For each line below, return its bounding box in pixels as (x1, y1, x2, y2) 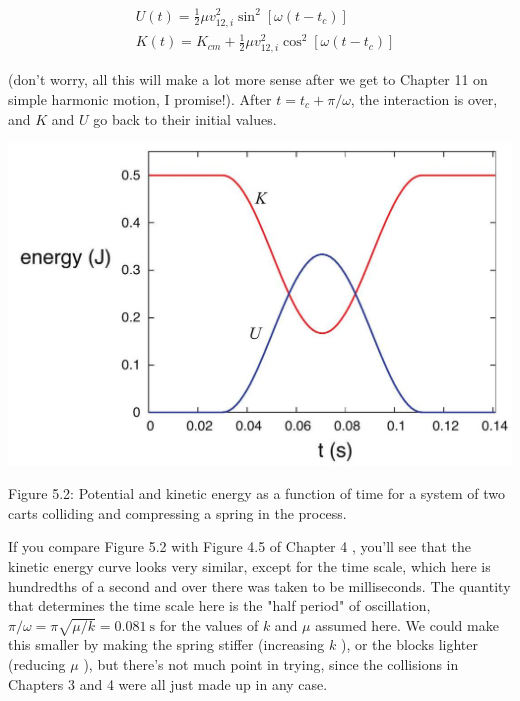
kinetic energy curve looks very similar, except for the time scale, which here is (8, 555, 491, 576)
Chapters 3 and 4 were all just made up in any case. (8, 673, 328, 694)
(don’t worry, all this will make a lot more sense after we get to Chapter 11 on (8, 69, 488, 90)
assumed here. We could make (315, 614, 499, 635)
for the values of (159, 614, 259, 635)
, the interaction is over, (350, 89, 498, 109)
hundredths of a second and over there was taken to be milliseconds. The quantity (8, 575, 511, 596)
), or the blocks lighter (340, 634, 478, 655)
